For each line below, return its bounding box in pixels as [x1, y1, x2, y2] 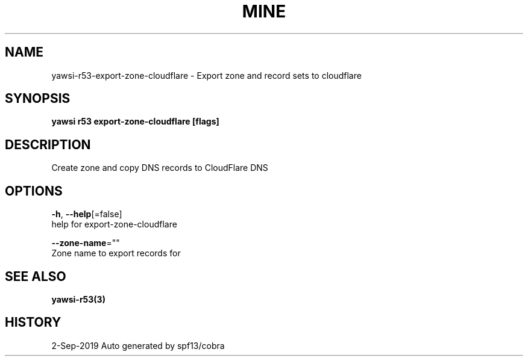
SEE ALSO [5, 268, 66, 284]
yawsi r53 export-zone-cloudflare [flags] [51, 116, 219, 127]
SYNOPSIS [5, 91, 71, 106]
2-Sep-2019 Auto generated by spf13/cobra [51, 340, 225, 351]
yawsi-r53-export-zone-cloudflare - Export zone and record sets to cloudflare [51, 70, 362, 81]
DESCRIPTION [5, 137, 91, 152]
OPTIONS [5, 183, 63, 199]
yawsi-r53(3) [51, 294, 105, 304]
